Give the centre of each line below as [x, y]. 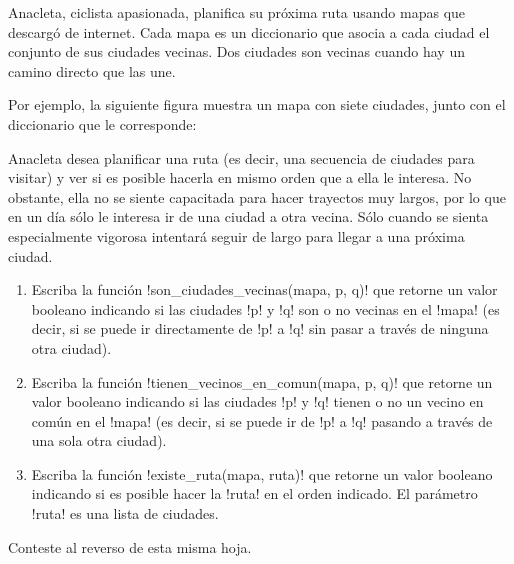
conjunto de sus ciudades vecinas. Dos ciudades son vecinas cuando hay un [236, 51]
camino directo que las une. [92, 70]
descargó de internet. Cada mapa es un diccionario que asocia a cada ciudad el [249, 31]
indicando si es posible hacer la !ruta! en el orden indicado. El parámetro [254, 493]
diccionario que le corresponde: [102, 123]
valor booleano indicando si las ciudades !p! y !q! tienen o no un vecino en [257, 401]
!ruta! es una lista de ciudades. [125, 513]
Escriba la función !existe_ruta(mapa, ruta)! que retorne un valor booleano [262, 473]
